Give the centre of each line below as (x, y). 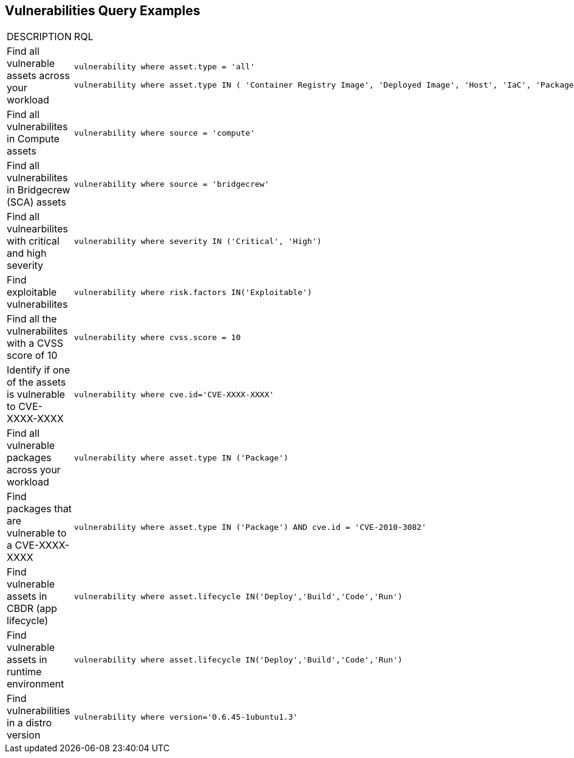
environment (36, 684)
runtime (24, 672)
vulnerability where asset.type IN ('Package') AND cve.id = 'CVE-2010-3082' (250, 527)
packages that (39, 509)
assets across (38, 76)
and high (27, 253)
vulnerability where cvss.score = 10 (157, 337)
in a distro (29, 723)
